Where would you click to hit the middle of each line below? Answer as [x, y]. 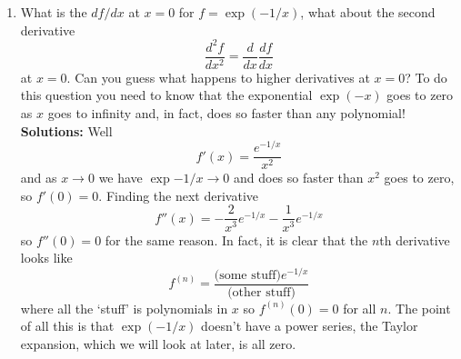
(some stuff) [247, 275]
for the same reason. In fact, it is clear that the [236, 239]
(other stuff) [261, 292]
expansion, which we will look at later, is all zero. [158, 344]
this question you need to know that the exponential [166, 95]
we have [120, 178]
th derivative [415, 239]
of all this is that [67, 326]
